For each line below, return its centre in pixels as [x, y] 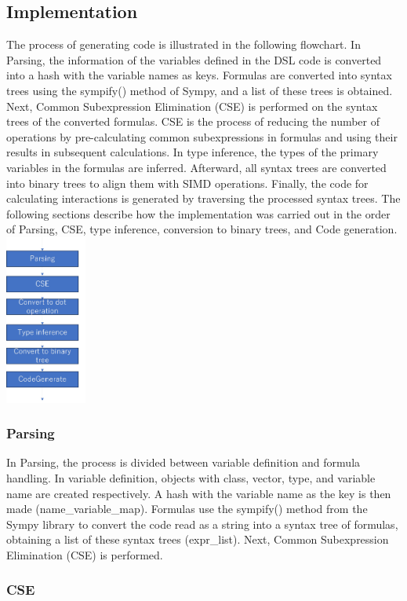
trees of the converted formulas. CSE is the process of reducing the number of [193, 121]
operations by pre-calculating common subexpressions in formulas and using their [202, 136]
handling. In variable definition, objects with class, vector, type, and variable [191, 477]
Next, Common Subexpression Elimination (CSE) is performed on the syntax [192, 106]
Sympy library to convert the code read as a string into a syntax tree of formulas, [202, 524]
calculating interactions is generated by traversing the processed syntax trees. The [203, 198]
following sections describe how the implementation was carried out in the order [198, 213]
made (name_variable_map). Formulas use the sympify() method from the [187, 509]
